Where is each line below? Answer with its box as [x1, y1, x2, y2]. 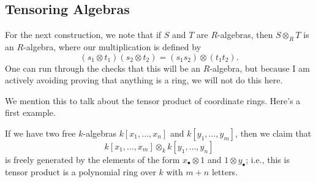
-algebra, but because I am [209, 61, 310, 74]
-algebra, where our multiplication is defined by [23, 40, 201, 53]
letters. [211, 165, 238, 178]
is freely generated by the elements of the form [5, 153, 180, 165]
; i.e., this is [246, 153, 290, 165]
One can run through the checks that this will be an [5, 61, 201, 74]
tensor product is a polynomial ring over [5, 165, 156, 178]
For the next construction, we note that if [5, 28, 162, 41]
